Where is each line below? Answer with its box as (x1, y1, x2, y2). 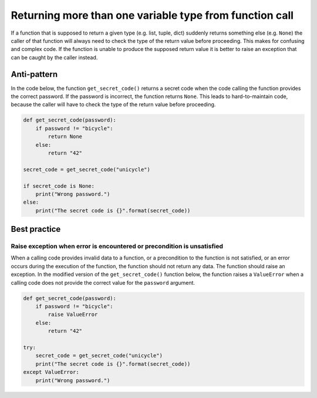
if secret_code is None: (23, 183, 95, 189)
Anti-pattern (11, 69, 58, 79)
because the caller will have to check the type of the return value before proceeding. (11, 101, 216, 108)
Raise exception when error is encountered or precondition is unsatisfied (11, 242, 223, 251)
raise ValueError (48, 311, 98, 318)
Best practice (11, 224, 61, 234)
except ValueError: (23, 369, 79, 376)
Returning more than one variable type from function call (11, 9, 294, 22)
